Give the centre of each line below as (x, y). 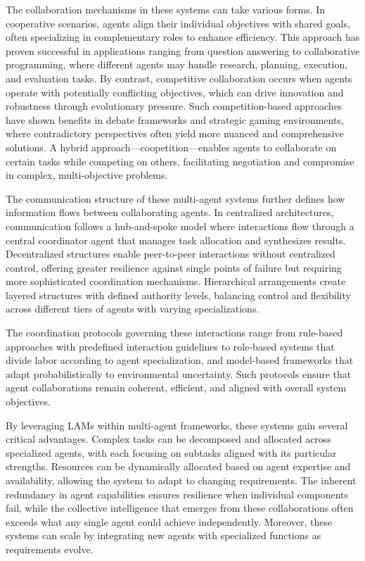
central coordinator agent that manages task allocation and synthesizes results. (176, 240)
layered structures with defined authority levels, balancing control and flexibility (178, 295)
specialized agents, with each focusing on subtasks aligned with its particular (171, 452)
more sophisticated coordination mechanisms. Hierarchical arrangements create (176, 281)
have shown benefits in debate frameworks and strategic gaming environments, (175, 119)
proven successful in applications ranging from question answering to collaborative (183, 50)
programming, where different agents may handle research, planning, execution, (177, 64)
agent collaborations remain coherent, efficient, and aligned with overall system (176, 387)
